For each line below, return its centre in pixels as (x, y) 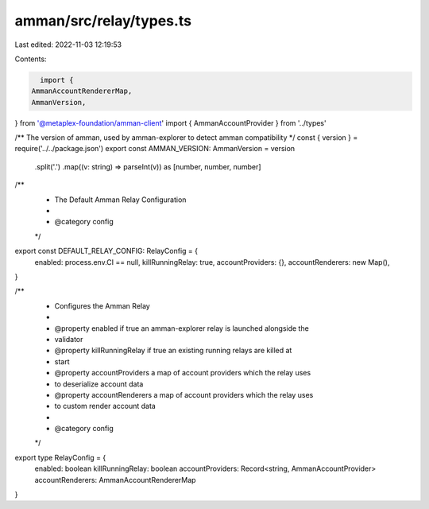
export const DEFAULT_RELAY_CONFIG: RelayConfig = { (106, 251)
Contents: (31, 59)
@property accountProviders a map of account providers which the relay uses (183, 373)
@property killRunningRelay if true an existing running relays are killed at (173, 351)
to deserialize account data (99, 384)
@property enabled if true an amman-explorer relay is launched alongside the (182, 328)
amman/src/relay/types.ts (103, 21)
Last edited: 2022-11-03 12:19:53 (68, 45)
